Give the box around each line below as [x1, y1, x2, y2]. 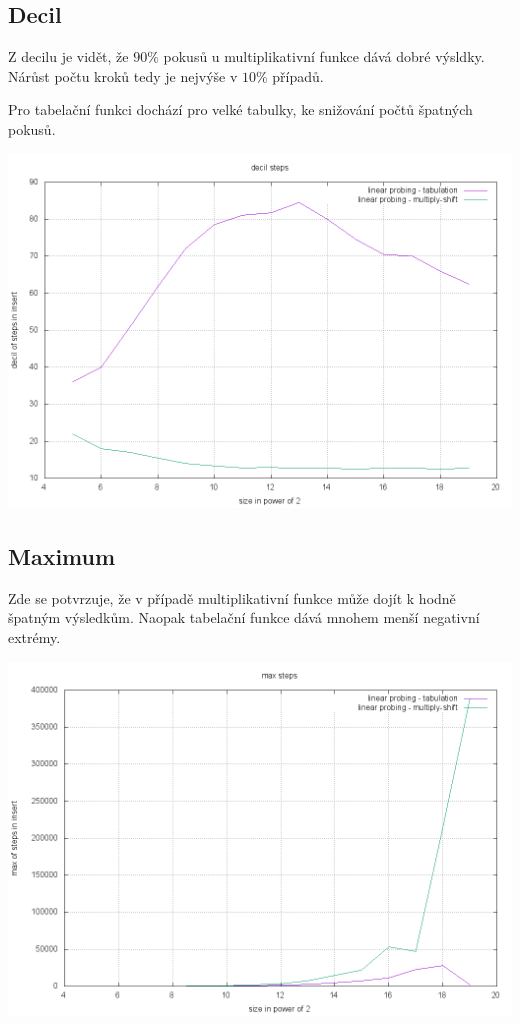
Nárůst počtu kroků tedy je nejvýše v [8, 65, 238, 86]
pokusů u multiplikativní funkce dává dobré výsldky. [163, 46, 485, 67]
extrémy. [8, 626, 61, 647]
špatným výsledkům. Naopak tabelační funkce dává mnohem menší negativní [8, 607, 480, 628]
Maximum [8, 540, 116, 571]
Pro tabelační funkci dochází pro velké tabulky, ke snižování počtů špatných [8, 99, 473, 120]
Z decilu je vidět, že [8, 46, 129, 67]
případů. [272, 65, 324, 86]
